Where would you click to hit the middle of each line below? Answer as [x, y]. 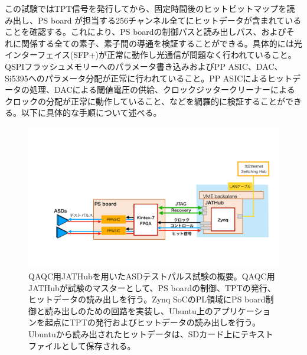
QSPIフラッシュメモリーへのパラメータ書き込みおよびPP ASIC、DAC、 [144, 66]
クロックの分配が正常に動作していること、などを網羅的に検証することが [145, 101]
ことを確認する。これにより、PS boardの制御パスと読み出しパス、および [146, 32]
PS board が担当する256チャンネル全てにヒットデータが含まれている [169, 20]
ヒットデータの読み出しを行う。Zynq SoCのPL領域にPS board [147, 299]
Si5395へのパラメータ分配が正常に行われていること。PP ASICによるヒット [148, 78]
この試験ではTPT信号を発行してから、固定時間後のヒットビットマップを [146, 8]
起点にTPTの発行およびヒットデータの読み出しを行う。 [152, 322]
